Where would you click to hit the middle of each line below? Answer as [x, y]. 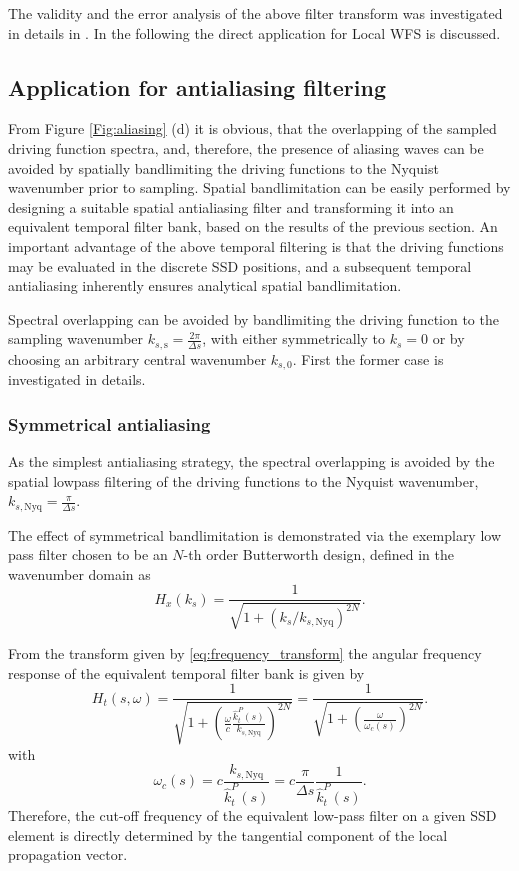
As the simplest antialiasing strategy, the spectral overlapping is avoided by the [251, 461]
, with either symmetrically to [294, 338]
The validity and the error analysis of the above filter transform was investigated [255, 13]
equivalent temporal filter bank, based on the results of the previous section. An [253, 226]
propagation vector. [68, 854]
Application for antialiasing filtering [197, 86]
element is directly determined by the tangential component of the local [228, 834]
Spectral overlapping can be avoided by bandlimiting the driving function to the [253, 318]
